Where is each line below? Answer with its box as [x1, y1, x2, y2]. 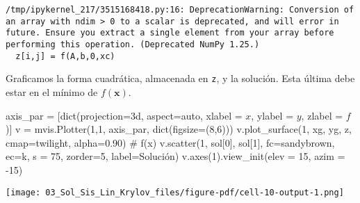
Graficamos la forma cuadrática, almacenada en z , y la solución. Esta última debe [6, 71, 355, 86]
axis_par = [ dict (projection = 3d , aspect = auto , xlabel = [6, 108, 243, 122]
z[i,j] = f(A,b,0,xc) [15, 51, 115, 61]
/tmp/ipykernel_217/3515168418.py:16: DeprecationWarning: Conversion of [6, 5, 354, 15]
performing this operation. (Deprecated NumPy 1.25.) [6, 39, 260, 49]
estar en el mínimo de [6, 84, 98, 99]
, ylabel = [251, 108, 294, 122]
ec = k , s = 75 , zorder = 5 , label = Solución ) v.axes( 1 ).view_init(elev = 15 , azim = [6, 149, 345, 163]
